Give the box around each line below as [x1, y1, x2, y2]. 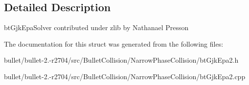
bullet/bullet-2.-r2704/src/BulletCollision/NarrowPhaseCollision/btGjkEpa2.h [4, 55, 239, 65]
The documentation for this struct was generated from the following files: [4, 38, 224, 49]
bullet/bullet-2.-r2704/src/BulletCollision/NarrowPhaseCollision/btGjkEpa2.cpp [4, 71, 246, 81]
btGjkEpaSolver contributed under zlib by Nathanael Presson [4, 22, 189, 33]
